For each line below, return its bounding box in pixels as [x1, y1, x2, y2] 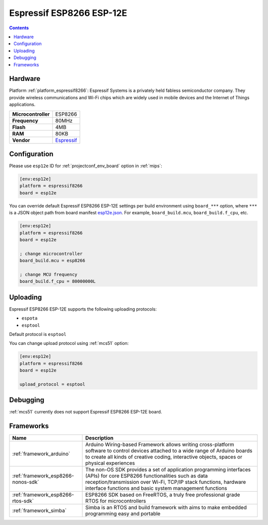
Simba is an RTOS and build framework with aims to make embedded [85, 504, 247, 511]
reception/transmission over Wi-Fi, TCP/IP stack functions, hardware [85, 479, 246, 486]
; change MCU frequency [19, 271, 78, 277]
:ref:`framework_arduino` [12, 451, 70, 458]
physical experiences [85, 459, 135, 466]
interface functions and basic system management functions [85, 485, 227, 492]
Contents [9, 25, 29, 31]
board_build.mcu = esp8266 [19, 258, 85, 263]
